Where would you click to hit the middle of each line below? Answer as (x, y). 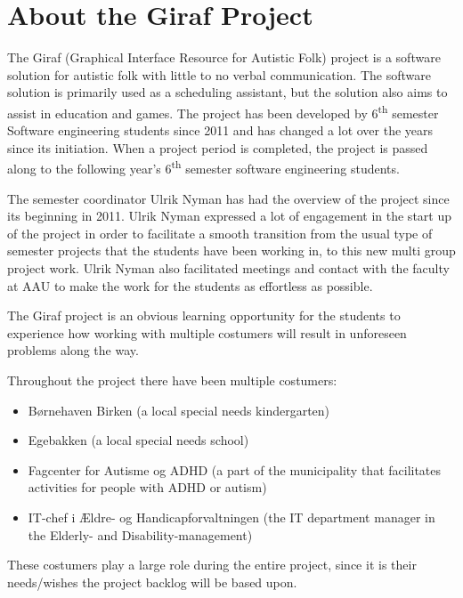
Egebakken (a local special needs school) (138, 440)
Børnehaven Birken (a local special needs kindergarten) (179, 410)
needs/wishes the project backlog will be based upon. (152, 582)
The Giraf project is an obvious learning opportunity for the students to (204, 315)
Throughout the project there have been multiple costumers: (172, 380)
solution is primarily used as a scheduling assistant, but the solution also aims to (227, 92)
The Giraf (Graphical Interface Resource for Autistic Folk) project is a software (224, 57)
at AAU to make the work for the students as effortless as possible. (190, 285)
